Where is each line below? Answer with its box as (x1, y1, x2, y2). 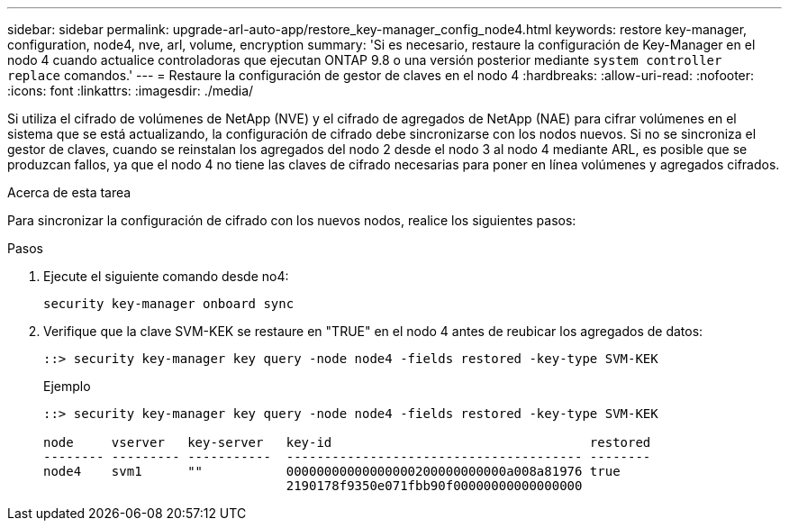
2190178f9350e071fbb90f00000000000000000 (286, 478, 583, 493)
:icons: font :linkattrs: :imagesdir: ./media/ (7, 83, 254, 98)
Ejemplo (43, 378, 91, 394)
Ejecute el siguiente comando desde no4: (43, 269, 289, 284)
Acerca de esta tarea (7, 185, 131, 200)
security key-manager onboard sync (43, 296, 295, 311)
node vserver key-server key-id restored (43, 435, 651, 450)
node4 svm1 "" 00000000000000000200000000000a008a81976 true (43, 464, 621, 478)
